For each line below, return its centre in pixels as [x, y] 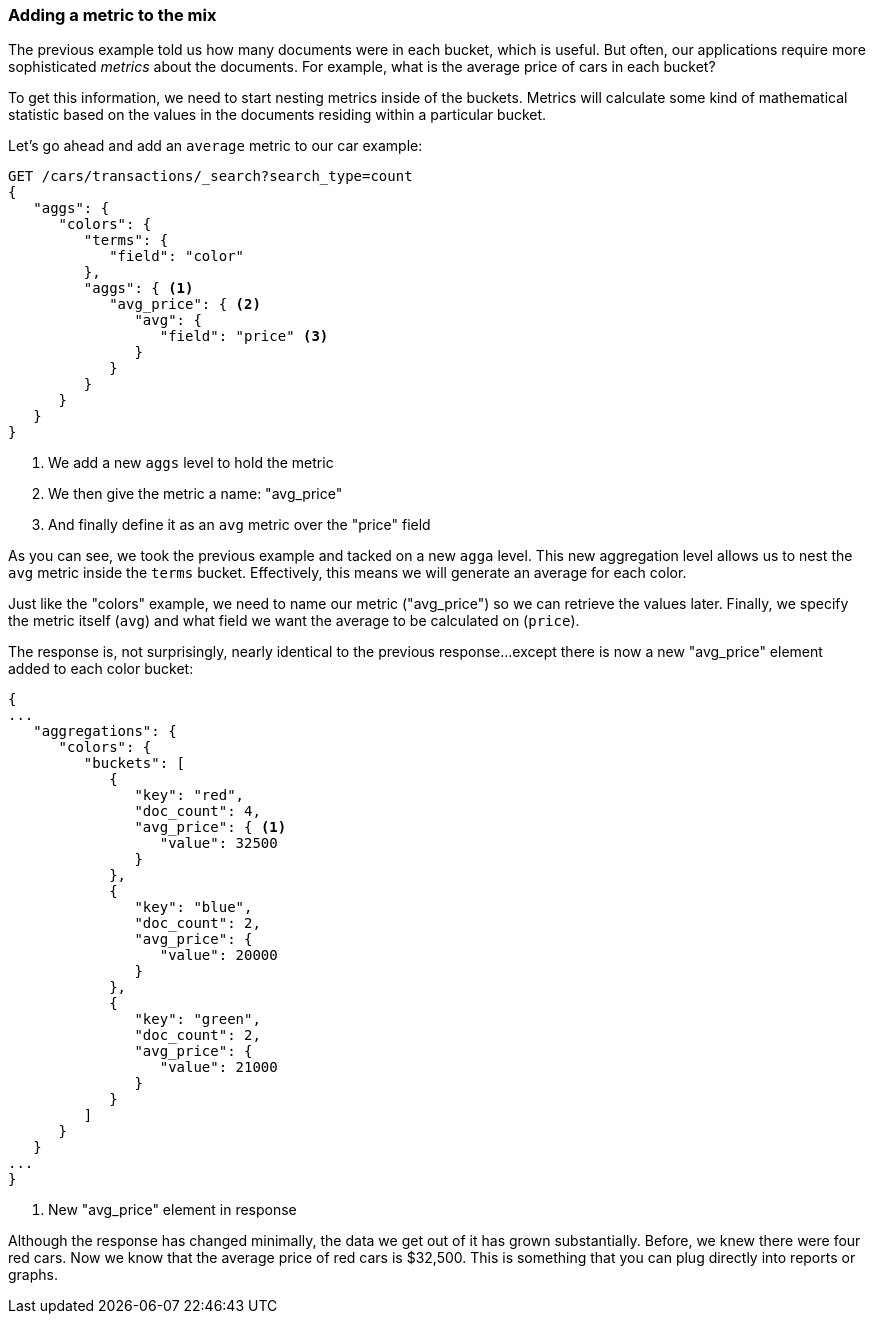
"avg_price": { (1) [210, 827]
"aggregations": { [105, 731]
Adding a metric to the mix [112, 15]
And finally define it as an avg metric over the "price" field [239, 525]
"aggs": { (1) [138, 288]
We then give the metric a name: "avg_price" [195, 494]
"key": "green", [197, 1019]
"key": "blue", [193, 907]
